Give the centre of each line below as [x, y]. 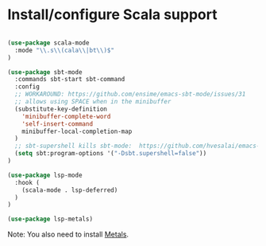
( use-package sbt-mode [45, 72]
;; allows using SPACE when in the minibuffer [93, 102]
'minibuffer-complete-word [66, 116]
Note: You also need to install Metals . [68, 234]
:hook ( [27, 182]
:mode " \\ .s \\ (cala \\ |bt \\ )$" [64, 50]
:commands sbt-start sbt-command [70, 80]
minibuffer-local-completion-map [77, 131]
